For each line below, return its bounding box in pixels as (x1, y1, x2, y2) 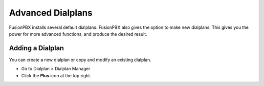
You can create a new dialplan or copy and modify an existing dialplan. (9, 57, 152, 63)
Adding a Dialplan (9, 44, 64, 52)
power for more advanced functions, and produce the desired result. (9, 31, 148, 37)
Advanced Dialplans (9, 7, 93, 18)
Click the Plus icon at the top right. (21, 72, 91, 78)
